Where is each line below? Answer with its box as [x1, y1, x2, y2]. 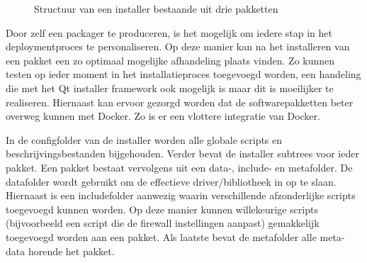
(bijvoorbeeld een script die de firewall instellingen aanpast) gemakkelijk [6, 216, 320, 230]
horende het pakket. [28, 243, 115, 258]
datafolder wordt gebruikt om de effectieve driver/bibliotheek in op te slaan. [6, 174, 337, 189]
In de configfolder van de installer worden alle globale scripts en [6, 132, 283, 147]
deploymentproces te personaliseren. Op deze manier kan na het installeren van [6, 39, 350, 54]
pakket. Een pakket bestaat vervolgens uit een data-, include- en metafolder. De [6, 160, 353, 174]
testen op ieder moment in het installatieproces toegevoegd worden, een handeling [6, 67, 361, 82]
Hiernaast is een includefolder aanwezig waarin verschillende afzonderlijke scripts [6, 188, 356, 203]
